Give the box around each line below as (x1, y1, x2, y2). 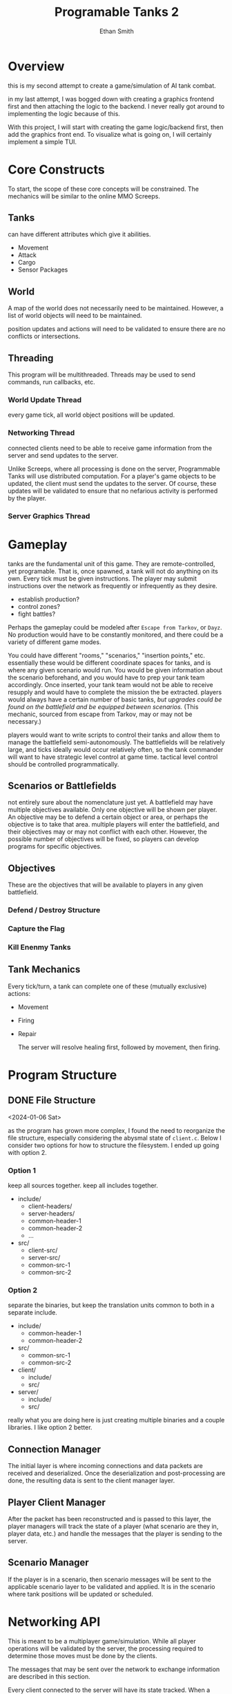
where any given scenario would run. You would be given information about (8, 666, 223, 674)
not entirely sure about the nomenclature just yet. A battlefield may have (8, 798, 213, 807)
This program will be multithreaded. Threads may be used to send (8, 370, 195, 379)
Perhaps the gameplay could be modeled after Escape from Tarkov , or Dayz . (8, 623, 223, 631)
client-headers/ (28, 1202, 72, 1210)
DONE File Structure (8, 1095, 96, 1107)
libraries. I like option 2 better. (8, 1423, 93, 1431)
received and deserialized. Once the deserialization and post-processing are (8, 1469, 226, 1478)
